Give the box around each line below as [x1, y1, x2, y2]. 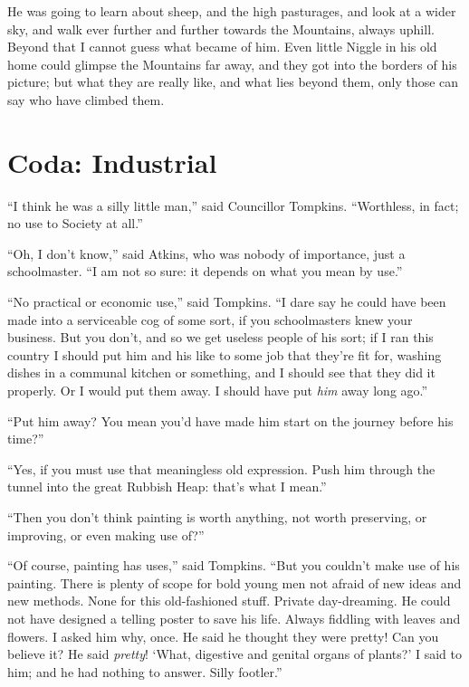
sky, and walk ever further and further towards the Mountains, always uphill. [7, 19, 435, 38]
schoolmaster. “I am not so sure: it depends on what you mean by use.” [7, 262, 403, 281]
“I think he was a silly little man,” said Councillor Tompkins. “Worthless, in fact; [7, 196, 459, 215]
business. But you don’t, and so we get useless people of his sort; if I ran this [7, 328, 434, 347]
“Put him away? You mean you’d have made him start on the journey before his [7, 411, 454, 430]
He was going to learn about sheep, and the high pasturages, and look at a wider [7, 2, 456, 20]
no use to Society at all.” [7, 214, 143, 233]
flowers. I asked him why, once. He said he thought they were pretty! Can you [7, 626, 439, 645]
